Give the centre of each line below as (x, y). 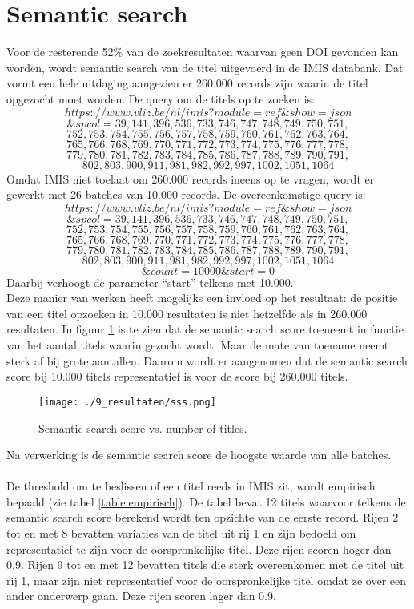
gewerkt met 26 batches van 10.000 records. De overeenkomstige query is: (186, 194)
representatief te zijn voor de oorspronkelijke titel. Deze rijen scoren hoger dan (199, 549)
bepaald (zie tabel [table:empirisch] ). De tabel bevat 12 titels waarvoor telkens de (206, 501)
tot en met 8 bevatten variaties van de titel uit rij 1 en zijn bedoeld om (181, 533)
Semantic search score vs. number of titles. (143, 428)
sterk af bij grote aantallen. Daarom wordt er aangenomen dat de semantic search (207, 360)
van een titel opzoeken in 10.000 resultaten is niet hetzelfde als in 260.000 (187, 313)
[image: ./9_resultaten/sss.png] (127, 402)
